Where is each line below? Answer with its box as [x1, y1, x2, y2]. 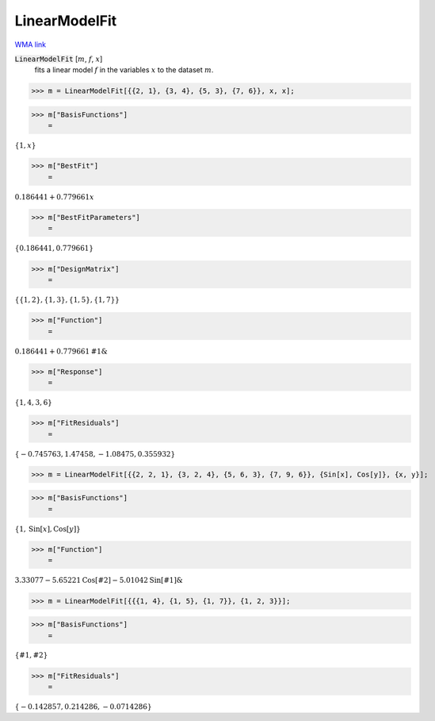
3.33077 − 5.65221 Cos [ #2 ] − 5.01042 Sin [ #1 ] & [14, 576, 183, 585]
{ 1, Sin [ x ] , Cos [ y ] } [14, 524, 81, 534]
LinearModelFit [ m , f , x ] [14, 54, 103, 64]
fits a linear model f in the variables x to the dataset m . [34, 65, 214, 75]
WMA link [14, 40, 47, 49]
